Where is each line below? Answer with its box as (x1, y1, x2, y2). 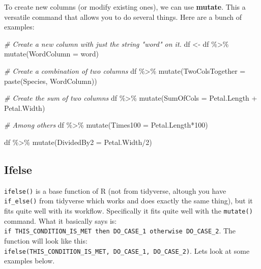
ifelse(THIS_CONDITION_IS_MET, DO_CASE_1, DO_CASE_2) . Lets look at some (4, 245, 250, 256)
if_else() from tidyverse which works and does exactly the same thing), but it (4, 195, 253, 206)
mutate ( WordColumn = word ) (4, 48, 99, 59)
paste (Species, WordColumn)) (4, 75, 97, 86)
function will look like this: (4, 235, 88, 246)
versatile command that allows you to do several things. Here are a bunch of (4, 11, 242, 22)
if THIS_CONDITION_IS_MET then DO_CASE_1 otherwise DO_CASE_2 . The (4, 225, 236, 236)
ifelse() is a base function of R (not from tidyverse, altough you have (4, 185, 226, 196)
